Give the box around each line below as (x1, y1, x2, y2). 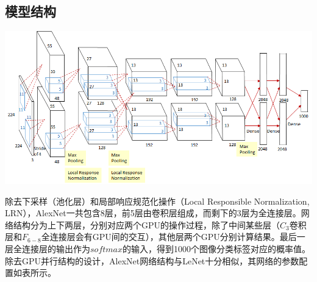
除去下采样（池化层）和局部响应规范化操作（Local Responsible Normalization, (5, 194, 310, 207)
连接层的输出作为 (21, 242, 90, 255)
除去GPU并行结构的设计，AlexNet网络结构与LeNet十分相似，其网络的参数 (5, 254, 299, 267)
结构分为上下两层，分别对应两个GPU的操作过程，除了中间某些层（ (13, 218, 280, 231)
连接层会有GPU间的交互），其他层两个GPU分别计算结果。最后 (49, 230, 297, 243)
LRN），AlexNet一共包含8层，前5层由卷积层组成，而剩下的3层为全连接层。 (5, 206, 301, 219)
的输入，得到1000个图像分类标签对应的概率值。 (123, 242, 311, 255)
